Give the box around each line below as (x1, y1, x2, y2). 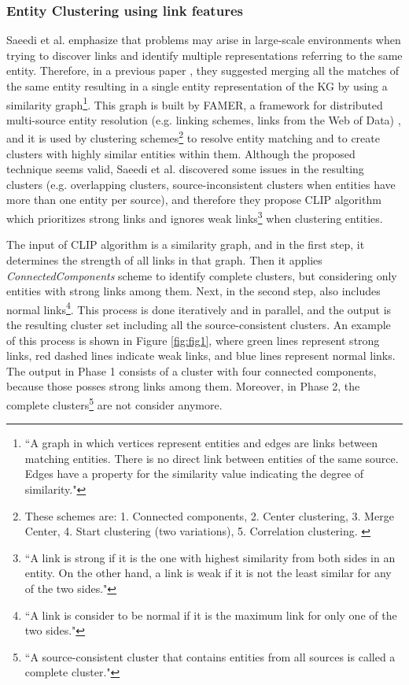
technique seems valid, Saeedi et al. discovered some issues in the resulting (6, 161, 364, 177)
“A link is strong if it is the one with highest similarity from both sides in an (24, 549, 396, 565)
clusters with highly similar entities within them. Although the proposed (6, 145, 356, 161)
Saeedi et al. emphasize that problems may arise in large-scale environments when (6, 31, 401, 48)
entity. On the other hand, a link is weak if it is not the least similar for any (24, 565, 392, 581)
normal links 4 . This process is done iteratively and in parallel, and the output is (6, 298, 392, 317)
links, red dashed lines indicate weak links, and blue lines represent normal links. (6, 347, 396, 364)
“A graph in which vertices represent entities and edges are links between (24, 435, 378, 451)
